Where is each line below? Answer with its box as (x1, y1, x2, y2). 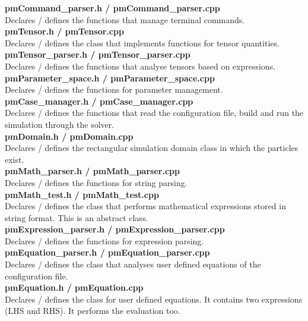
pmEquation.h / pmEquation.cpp (5, 281, 144, 294)
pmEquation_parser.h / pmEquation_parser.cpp (5, 246, 210, 259)
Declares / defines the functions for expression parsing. (5, 234, 204, 247)
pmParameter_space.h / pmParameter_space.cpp (5, 71, 215, 84)
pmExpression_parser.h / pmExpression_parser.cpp (5, 223, 225, 235)
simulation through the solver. (5, 118, 115, 130)
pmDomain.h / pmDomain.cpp (5, 130, 134, 142)
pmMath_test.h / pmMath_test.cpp (5, 188, 159, 200)
